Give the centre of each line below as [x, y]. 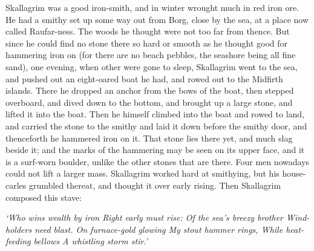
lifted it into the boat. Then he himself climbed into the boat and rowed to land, [155, 114]
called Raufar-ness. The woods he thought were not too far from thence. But [148, 31]
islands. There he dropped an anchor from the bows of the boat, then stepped [150, 90]
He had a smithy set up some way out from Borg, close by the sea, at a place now [157, 19]
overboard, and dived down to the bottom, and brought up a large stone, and [149, 102]
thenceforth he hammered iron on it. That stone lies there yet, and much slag [149, 138]
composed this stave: [44, 197]
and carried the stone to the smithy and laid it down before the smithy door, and [156, 125]
